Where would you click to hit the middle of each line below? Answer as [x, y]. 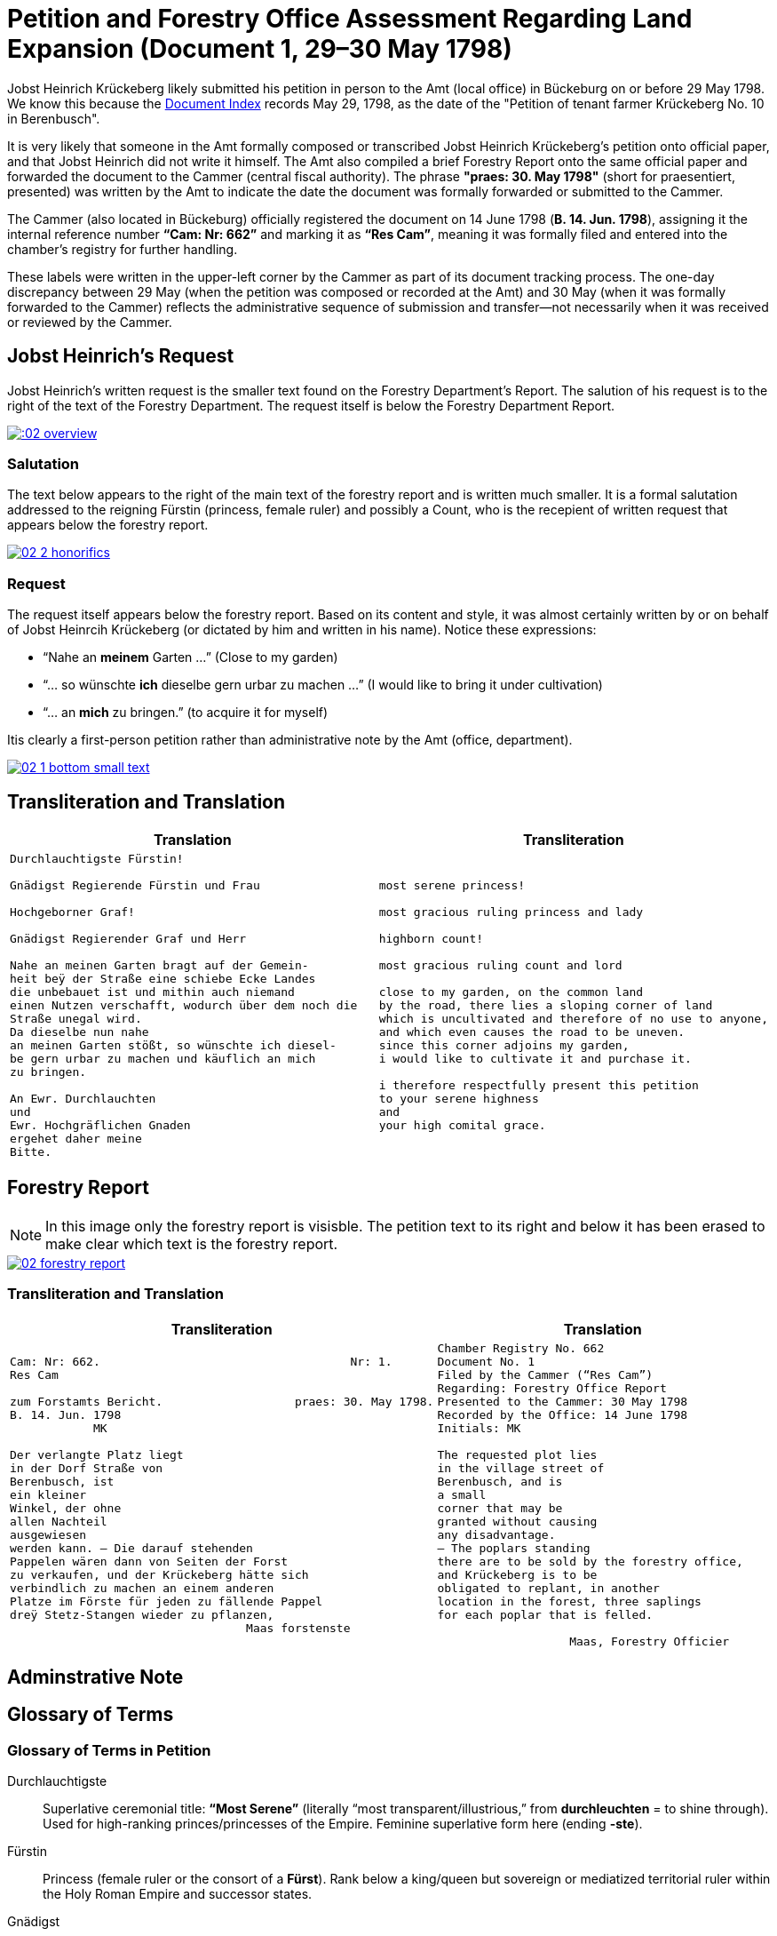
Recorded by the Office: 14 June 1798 [563, 1414]
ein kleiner [48, 1494]
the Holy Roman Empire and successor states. [178, 1894]
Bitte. [31, 1151]
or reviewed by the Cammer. [90, 322]
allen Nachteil [59, 1521]
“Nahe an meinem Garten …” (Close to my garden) [190, 657]
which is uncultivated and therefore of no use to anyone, [573, 1018]
